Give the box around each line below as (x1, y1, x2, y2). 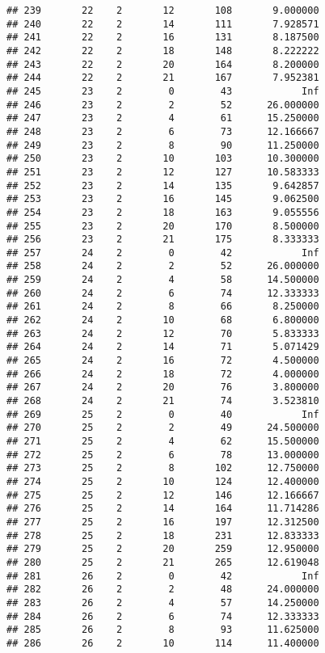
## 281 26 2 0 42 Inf (6, 570, 319, 582)
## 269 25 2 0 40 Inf (6, 408, 319, 420)
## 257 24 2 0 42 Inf (6, 246, 319, 259)
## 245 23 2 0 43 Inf (6, 85, 319, 97)
